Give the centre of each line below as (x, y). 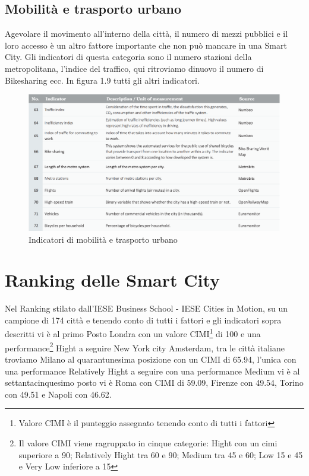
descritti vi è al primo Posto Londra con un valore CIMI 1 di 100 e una (133, 333)
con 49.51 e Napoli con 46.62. (58, 394)
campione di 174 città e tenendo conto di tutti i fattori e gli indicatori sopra (143, 320)
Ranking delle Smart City (113, 280)
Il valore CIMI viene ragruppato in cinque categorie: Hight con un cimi (148, 442)
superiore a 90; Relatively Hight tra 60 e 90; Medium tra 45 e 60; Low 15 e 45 (161, 454)
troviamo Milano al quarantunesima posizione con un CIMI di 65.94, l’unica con (151, 359)
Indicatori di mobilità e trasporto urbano (103, 239)
